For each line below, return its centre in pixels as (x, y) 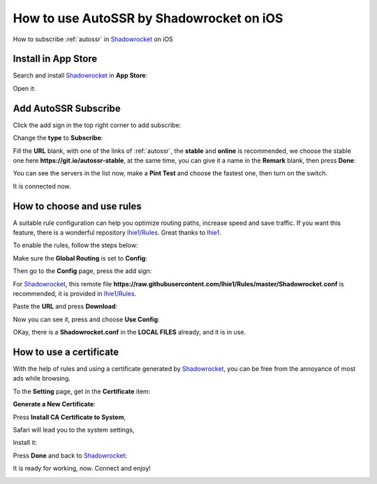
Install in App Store (55, 59)
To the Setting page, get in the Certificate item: (82, 391)
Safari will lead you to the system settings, (74, 430)
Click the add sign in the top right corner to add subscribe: (97, 125)
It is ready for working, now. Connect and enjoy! (82, 469)
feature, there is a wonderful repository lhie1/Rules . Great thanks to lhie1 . (117, 233)
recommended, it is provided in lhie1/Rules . (75, 293)
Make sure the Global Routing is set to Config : (80, 258)
